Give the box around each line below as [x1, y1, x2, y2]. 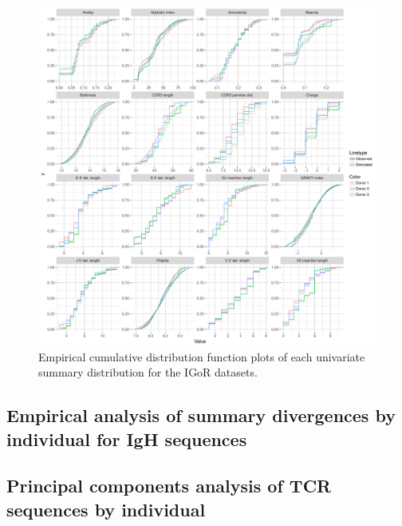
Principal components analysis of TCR [6, 473, 332, 498]
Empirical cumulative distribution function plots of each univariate [38, 348, 365, 365]
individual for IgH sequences [6, 426, 247, 451]
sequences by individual [6, 496, 206, 521]
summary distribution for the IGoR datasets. [38, 364, 258, 381]
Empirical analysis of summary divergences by [6, 403, 396, 428]
